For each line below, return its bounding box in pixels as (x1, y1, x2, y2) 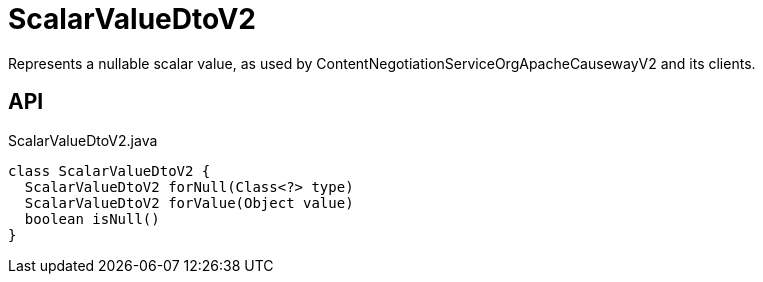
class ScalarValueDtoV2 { (8, 162, 211, 179)
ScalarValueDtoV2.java (8, 131, 158, 149)
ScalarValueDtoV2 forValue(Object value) (24, 194, 354, 211)
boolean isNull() (24, 210, 160, 227)
